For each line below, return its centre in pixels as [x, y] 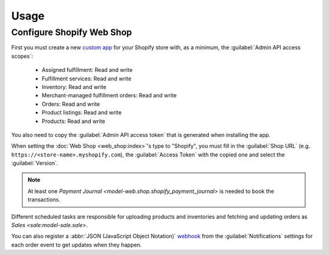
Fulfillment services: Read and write [87, 79]
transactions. [44, 200]
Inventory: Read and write [74, 87]
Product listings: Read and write [82, 113]
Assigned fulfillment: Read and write [87, 70]
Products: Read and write [74, 121]
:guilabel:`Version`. [35, 163]
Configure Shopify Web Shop [72, 32]
